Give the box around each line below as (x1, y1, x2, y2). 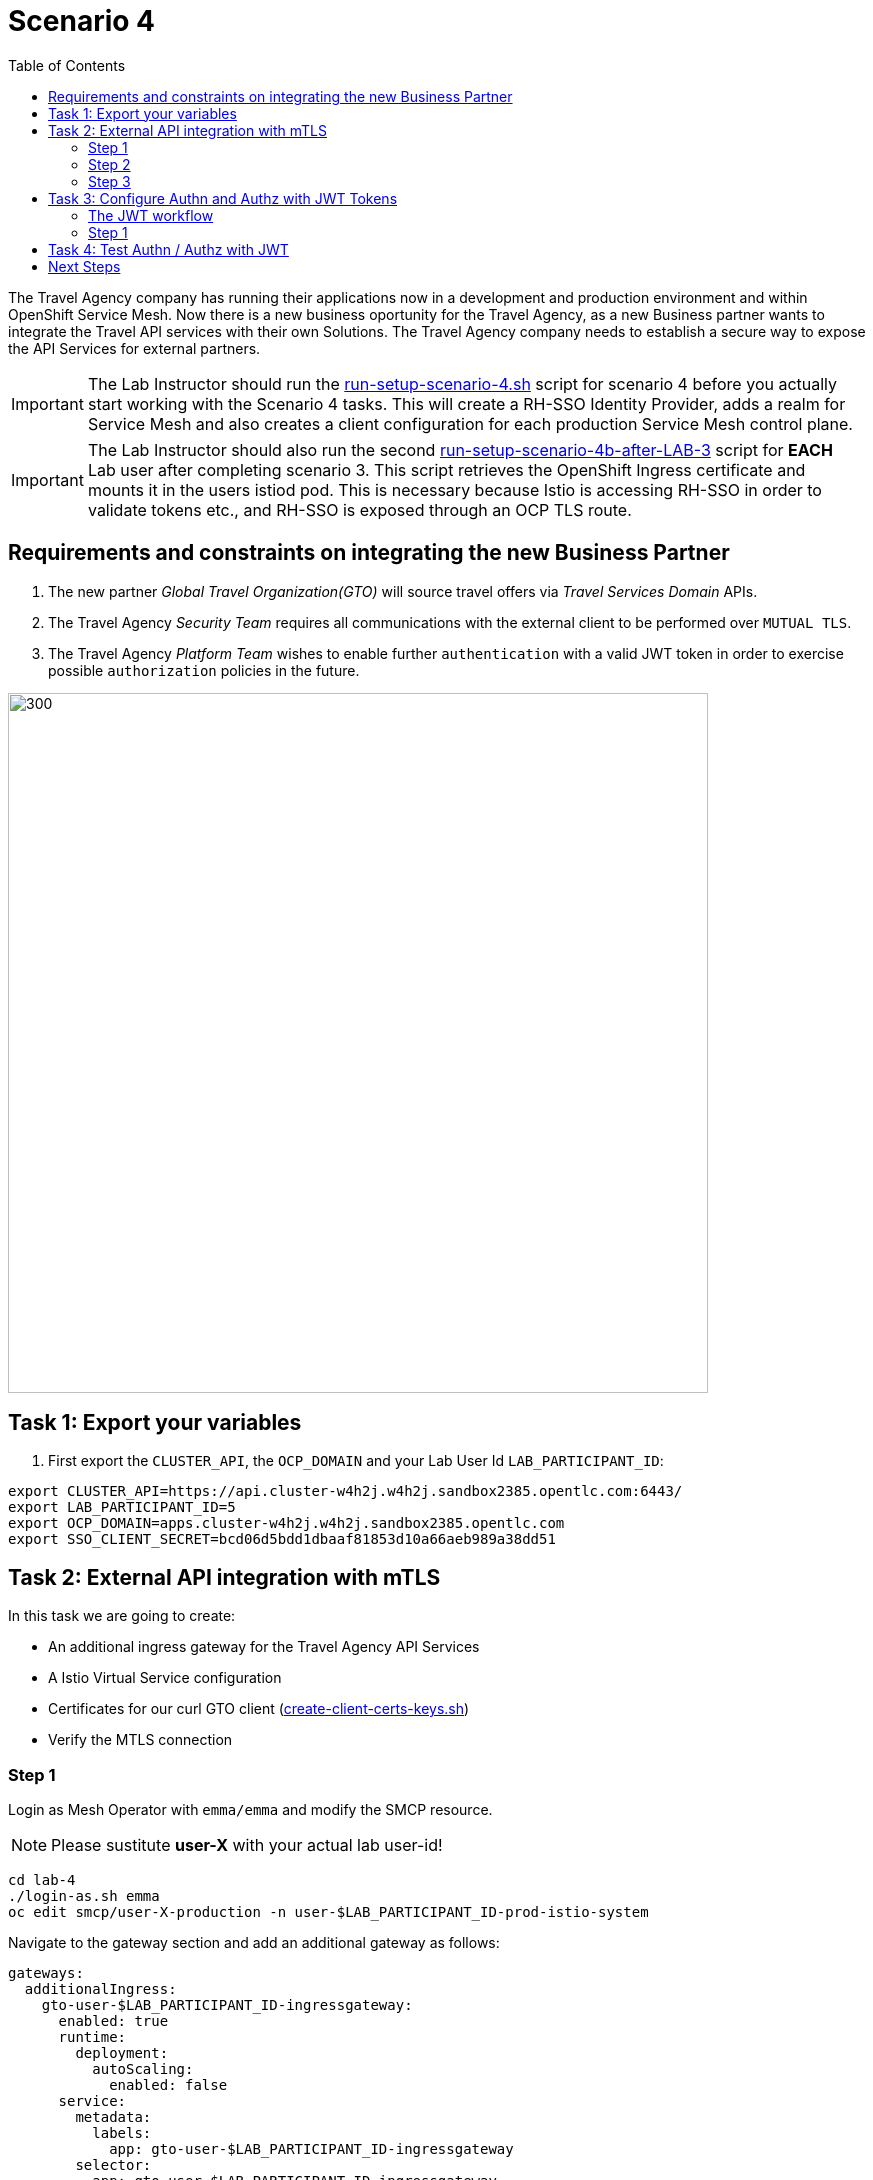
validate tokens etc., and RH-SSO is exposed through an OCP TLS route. (87, 499, 632, 520)
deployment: (75, 2045, 169, 2062)
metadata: (75, 2109, 152, 2126)
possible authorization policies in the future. (48, 661, 360, 679)
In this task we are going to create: (8, 1607, 236, 1625)
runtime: (58, 2029, 127, 2046)
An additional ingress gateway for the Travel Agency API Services (48, 1638, 480, 1656)
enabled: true (58, 2013, 169, 2030)
